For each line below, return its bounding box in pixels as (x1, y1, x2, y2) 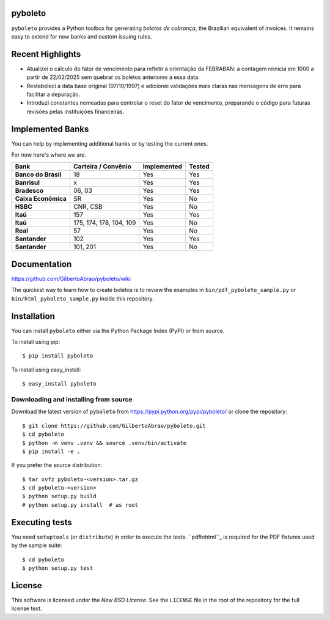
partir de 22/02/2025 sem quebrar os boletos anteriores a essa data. (26, 73, 200, 81)
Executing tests (11, 517, 73, 528)
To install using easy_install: (11, 366, 81, 373)
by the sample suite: (11, 542, 62, 549)
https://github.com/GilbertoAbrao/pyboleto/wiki (11, 275, 131, 282)
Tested (189, 162, 210, 171)
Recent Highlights (11, 49, 81, 59)
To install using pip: (11, 338, 61, 346)
